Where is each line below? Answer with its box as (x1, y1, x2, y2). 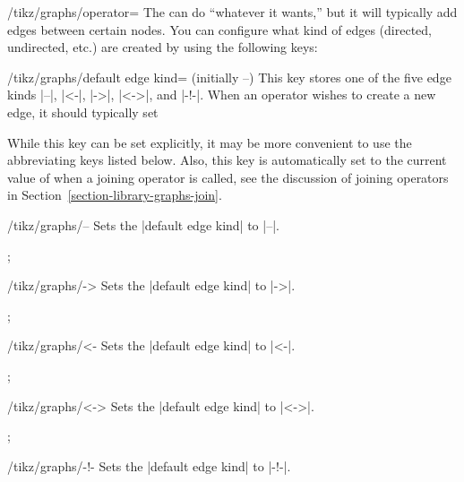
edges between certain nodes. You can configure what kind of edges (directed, (7, 20, 432, 39)
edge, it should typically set (7, 102, 159, 121)
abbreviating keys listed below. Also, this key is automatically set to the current (7, 151, 447, 169)
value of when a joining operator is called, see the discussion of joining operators (7, 168, 449, 186)
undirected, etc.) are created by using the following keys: (7, 38, 318, 56)
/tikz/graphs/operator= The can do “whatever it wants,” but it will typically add (7, 3, 458, 21)
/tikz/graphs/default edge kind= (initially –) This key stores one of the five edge (7, 67, 451, 86)
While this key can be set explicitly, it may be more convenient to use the (7, 133, 412, 151)
